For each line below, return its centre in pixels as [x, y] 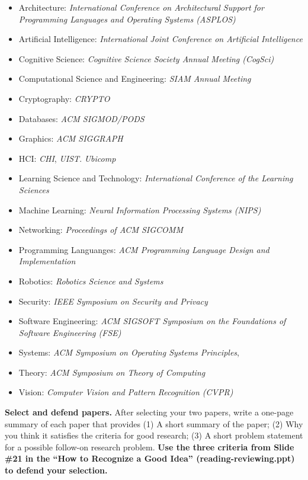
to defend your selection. [56, 470]
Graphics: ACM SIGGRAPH [71, 138]
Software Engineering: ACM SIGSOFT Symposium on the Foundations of [152, 321]
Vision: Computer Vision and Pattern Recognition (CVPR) [126, 392]
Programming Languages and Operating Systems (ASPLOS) [127, 19]
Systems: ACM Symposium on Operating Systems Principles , [129, 352]
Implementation [47, 261]
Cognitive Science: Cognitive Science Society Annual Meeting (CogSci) [146, 58]
